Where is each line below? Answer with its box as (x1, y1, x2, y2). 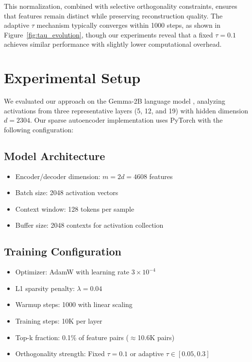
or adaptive (130, 348, 164, 359)
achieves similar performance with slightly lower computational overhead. (4, 39, 222, 49)
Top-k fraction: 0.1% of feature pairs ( (15, 332, 129, 342)
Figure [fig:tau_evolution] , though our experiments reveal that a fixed (4, 29, 213, 39)
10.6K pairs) (137, 332, 175, 342)
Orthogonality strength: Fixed (15, 348, 105, 359)
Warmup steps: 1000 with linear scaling (15, 299, 133, 309)
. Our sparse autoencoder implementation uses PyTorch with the (30, 115, 223, 125)
